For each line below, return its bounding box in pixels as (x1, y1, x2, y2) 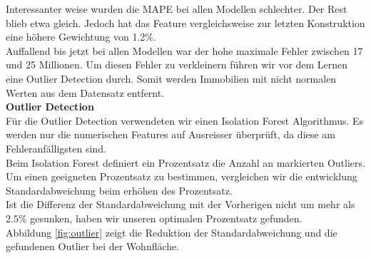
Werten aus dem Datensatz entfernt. (6, 85, 165, 100)
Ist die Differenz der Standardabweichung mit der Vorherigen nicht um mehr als (6, 197, 355, 212)
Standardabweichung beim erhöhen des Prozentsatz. (6, 182, 233, 197)
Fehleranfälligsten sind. (6, 140, 106, 155)
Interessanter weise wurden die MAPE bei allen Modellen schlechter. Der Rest (6, 1, 347, 16)
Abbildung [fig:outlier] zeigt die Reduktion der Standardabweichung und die (6, 225, 337, 239)
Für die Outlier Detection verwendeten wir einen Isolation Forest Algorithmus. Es (6, 113, 364, 128)
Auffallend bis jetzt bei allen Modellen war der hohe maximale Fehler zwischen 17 (6, 43, 363, 58)
